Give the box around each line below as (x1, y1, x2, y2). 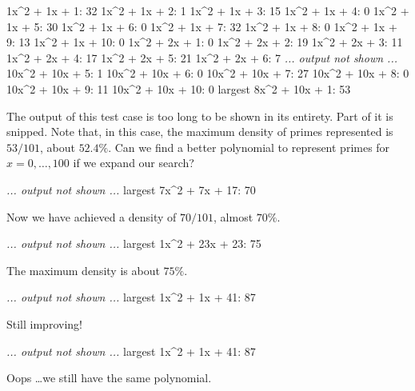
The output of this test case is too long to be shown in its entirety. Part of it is (6, 107, 393, 124)
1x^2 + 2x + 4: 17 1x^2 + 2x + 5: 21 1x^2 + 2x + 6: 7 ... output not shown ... (6, 49, 397, 66)
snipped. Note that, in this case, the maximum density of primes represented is (6, 123, 393, 140)
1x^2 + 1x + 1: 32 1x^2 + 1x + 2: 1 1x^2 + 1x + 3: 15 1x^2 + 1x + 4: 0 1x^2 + (6, 2, 409, 18)
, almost (213, 208, 253, 225)
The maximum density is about (6, 261, 160, 278)
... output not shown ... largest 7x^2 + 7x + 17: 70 (6, 181, 256, 197)
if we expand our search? (73, 154, 194, 171)
